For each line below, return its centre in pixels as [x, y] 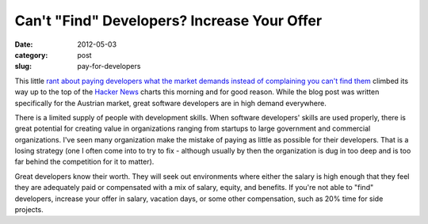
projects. [29, 210]
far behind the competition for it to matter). [84, 161]
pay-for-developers [109, 66]
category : [31, 55]
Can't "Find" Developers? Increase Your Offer [168, 21]
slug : [23, 66]
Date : [24, 44]
